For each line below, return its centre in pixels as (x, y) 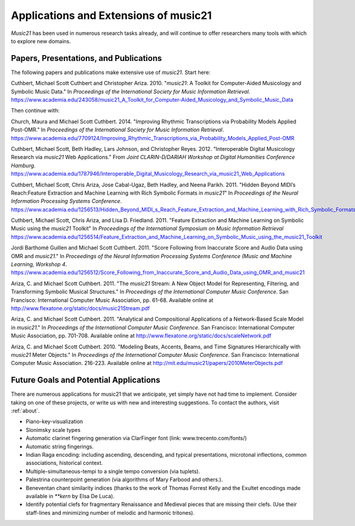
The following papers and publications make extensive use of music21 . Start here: (111, 72)
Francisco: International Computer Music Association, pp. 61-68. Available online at (112, 300)
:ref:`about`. (25, 411)
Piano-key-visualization (54, 422)
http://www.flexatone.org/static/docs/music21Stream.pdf (80, 308)
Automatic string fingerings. (60, 446)
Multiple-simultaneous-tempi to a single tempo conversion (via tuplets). (113, 471)
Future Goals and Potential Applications (85, 380)
